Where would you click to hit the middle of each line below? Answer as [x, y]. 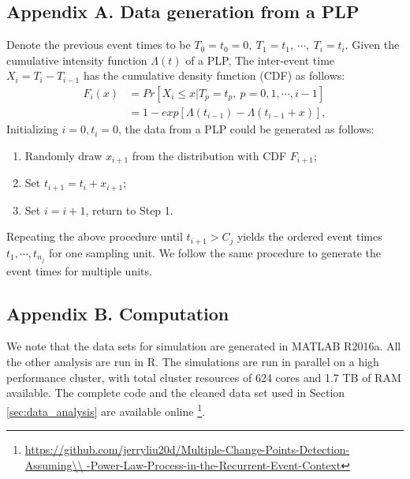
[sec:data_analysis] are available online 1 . [106, 410]
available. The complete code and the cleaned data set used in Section [176, 393]
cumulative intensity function [77, 60]
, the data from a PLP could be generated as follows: [246, 129]
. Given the [372, 45]
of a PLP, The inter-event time [260, 60]
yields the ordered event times [309, 236]
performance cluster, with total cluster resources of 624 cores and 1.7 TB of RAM [204, 377]
